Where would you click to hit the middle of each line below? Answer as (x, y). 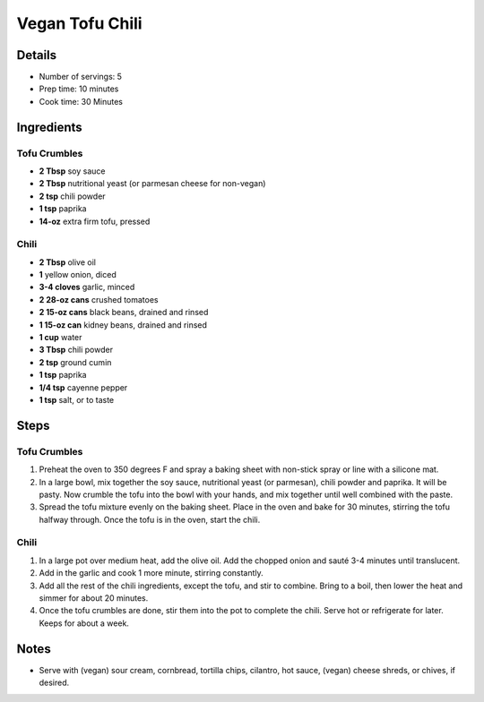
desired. (54, 683)
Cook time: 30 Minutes (81, 101)
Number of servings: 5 (81, 77)
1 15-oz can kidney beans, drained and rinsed (123, 325)
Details (37, 55)
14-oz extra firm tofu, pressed (95, 221)
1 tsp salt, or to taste (77, 400)
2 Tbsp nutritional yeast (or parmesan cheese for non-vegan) (152, 184)
